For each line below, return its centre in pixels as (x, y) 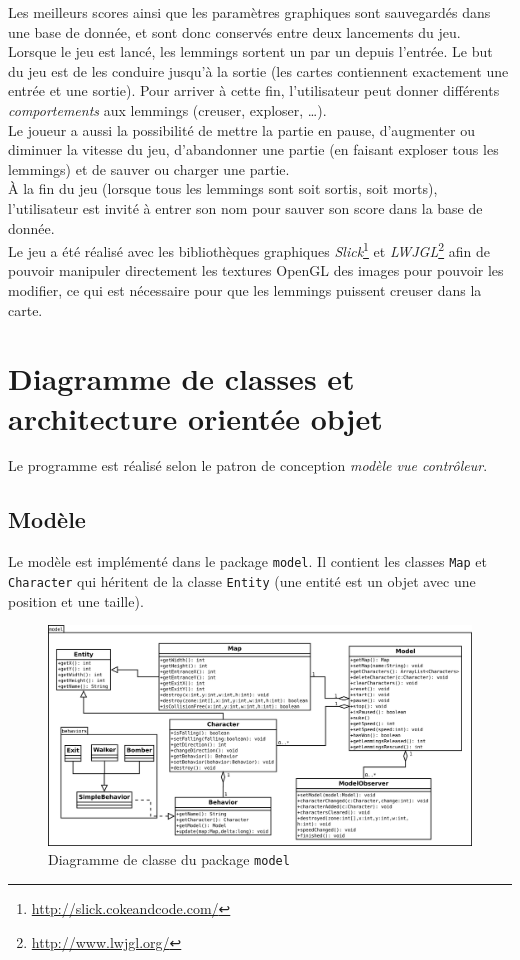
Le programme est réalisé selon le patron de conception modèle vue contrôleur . (248, 465)
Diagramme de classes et (181, 378)
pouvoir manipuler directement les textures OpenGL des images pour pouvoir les (256, 270)
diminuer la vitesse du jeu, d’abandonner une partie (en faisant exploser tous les (253, 149)
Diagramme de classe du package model (169, 859)
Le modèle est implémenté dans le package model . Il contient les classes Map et (247, 561)
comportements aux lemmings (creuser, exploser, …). (167, 109)
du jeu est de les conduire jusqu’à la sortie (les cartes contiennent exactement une (258, 70)
